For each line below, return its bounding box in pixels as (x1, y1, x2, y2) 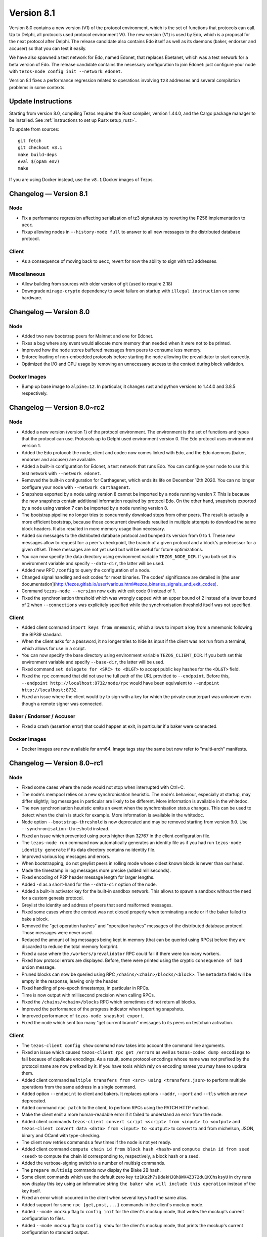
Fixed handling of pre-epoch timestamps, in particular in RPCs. (21, 985, 150, 991)
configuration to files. (21, 1215, 65, 1222)
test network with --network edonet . (21, 470, 101, 476)
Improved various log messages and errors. (21, 854, 111, 859)
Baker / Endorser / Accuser (9, 713, 76, 720)
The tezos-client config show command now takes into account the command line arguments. (21, 1042, 225, 1048)
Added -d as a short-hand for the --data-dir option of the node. (21, 881, 157, 887)
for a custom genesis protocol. (21, 895, 84, 901)
